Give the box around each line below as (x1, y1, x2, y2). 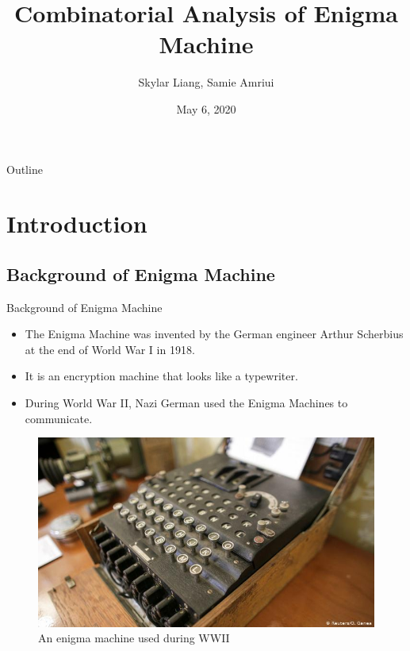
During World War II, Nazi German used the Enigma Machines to (25, 395, 348, 411)
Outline (6, 160, 43, 177)
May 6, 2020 (176, 100, 236, 117)
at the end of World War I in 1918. (25, 341, 195, 357)
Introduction (6, 207, 148, 240)
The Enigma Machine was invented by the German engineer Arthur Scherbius (25, 325, 404, 342)
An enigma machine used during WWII (38, 630, 230, 646)
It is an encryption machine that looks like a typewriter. (25, 368, 298, 384)
